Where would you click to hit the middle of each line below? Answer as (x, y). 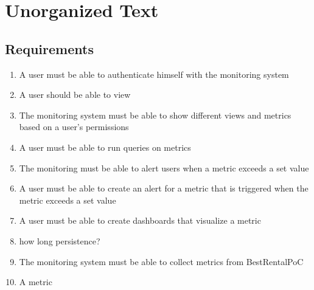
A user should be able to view (75, 95)
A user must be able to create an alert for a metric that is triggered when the (164, 188)
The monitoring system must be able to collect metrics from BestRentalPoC (161, 261)
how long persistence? (60, 240)
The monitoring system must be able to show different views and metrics (155, 115)
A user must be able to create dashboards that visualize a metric (140, 220)
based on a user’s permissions (74, 127)
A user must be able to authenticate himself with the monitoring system (154, 74)
